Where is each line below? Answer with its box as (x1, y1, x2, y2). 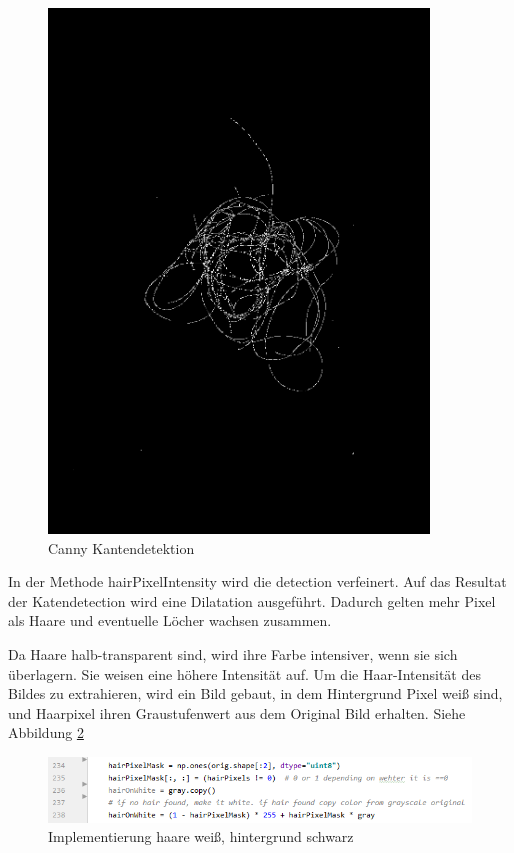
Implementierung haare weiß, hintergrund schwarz (48, 826, 354, 847)
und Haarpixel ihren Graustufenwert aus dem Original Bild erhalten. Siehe (8, 702, 466, 723)
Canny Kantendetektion (48, 537, 195, 558)
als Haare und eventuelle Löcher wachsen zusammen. (8, 610, 332, 631)
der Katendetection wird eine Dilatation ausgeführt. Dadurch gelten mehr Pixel (8, 590, 496, 611)
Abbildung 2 (8, 722, 84, 743)
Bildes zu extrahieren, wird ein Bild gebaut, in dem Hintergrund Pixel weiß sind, (8, 683, 503, 704)
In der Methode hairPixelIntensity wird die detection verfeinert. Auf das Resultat (8, 571, 507, 592)
